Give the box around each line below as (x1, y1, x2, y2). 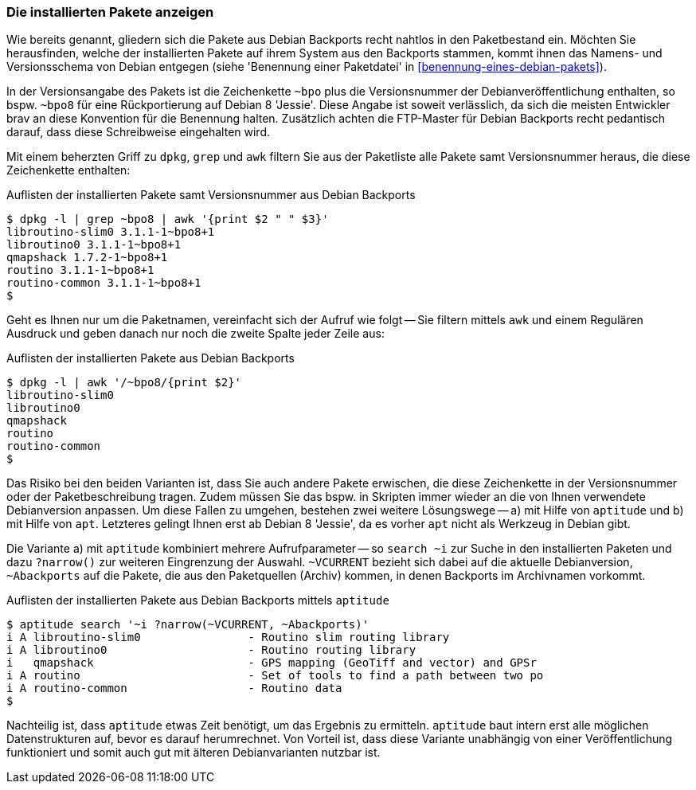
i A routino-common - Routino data (6, 682, 342, 695)
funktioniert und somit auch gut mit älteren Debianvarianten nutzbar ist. (6, 745, 381, 760)
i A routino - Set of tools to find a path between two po (6, 669, 544, 682)
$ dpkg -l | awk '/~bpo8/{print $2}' (6, 376, 242, 389)
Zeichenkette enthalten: (6, 163, 131, 178)
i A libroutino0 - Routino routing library (6, 643, 416, 657)
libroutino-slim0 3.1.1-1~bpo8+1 (6, 225, 215, 239)
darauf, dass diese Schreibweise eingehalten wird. (6, 125, 270, 139)
